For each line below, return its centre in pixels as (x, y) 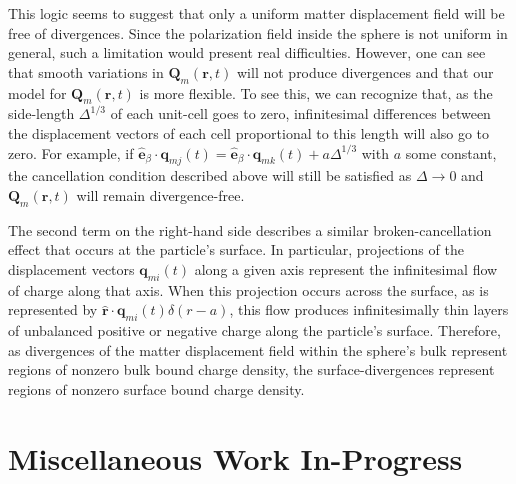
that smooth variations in (86, 71)
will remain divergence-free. (160, 194)
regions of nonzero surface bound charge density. (156, 388)
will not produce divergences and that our (365, 71)
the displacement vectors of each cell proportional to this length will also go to (249, 132)
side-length (41, 113)
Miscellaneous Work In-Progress (235, 457)
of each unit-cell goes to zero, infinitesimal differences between (300, 113)
